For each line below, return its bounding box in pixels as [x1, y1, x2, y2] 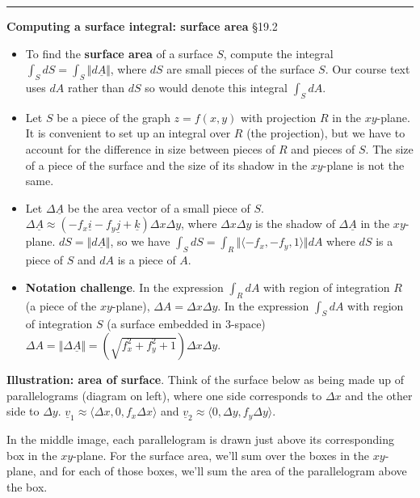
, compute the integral [223, 44, 334, 61]
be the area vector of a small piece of [67, 199, 250, 216]
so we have [117, 233, 170, 250]
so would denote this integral [145, 78, 288, 95]
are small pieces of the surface [166, 61, 315, 78]
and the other [345, 386, 413, 403]
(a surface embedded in [107, 315, 222, 332]
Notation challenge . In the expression [25, 278, 224, 295]
